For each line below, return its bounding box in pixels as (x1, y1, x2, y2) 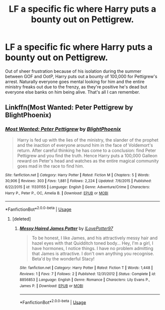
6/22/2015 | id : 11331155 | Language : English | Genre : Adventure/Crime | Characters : (5, 184, 150, 190)
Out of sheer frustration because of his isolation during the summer (5, 68, 141, 74)
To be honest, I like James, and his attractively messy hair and (31, 235, 158, 241)
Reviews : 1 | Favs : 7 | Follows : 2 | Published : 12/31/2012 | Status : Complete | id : (19, 271, 156, 276)
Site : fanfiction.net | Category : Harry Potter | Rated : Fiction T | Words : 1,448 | (19, 265, 153, 270)
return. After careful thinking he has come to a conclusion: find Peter (17, 147, 156, 153)
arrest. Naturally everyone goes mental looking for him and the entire (5, 79, 145, 85)
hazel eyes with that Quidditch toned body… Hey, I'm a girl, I (31, 240, 154, 246)
